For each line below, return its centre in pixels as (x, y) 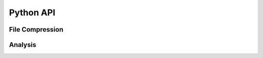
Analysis (23, 45)
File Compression (36, 29)
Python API (32, 12)
